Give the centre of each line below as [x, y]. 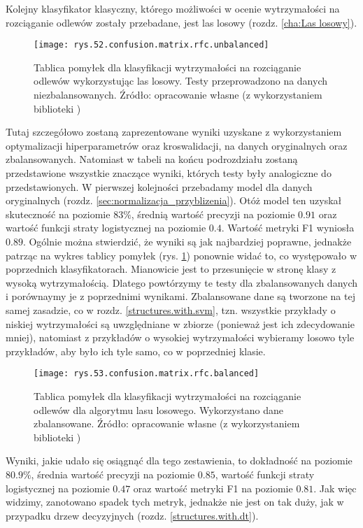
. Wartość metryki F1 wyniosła [288, 228]
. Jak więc [335, 488]
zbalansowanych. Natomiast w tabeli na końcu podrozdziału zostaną [152, 159]
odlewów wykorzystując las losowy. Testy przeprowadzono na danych [181, 81]
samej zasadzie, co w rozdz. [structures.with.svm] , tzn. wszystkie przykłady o [171, 309]
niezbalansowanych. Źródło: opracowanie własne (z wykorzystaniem [178, 95]
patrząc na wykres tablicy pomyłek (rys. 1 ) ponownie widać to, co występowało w [181, 255]
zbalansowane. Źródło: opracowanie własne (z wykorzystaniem [167, 423]
